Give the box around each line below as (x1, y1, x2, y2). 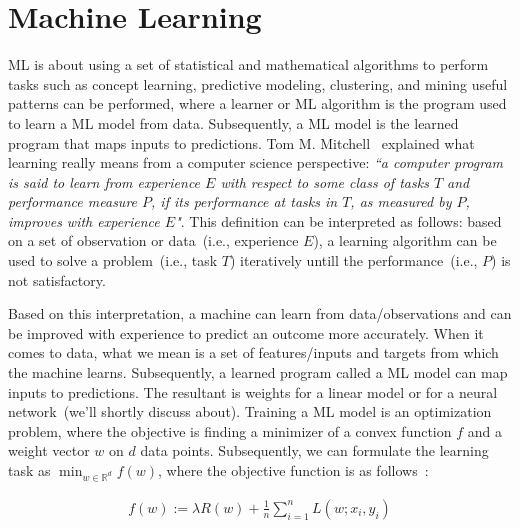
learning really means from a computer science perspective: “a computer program (8, 152, 504, 173)
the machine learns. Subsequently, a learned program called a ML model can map (8, 362, 508, 383)
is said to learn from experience (8, 171, 201, 192)
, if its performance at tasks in (151, 191, 338, 212)
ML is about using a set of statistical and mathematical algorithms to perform (8, 54, 489, 75)
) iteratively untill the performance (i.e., (229, 250, 478, 271)
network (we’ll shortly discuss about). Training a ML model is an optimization (8, 401, 492, 422)
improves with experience (8, 210, 160, 231)
